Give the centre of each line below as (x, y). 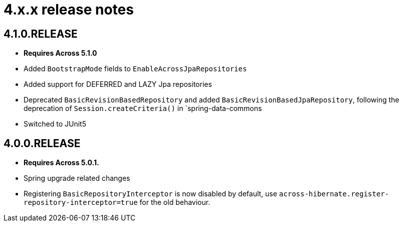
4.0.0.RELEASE (42, 143)
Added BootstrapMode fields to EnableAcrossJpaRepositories (135, 69)
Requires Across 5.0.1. (61, 163)
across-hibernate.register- (334, 194)
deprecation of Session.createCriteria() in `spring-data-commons (143, 108)
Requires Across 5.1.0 (60, 53)
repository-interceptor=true (81, 203)
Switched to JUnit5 (55, 124)
